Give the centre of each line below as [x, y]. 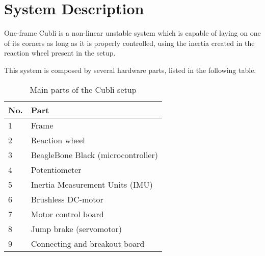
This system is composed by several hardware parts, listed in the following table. [130, 70]
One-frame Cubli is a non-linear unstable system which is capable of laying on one [132, 33]
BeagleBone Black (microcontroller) [94, 155]
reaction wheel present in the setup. [60, 53]
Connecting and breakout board [88, 243]
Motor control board [67, 214]
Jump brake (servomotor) [76, 228]
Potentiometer [56, 169]
